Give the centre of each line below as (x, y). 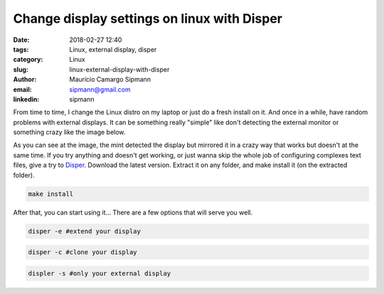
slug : (21, 69)
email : (22, 89)
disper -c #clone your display (83, 252)
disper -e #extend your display (85, 231)
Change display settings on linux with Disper (148, 18)
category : (28, 60)
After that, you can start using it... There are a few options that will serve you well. (133, 212)
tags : (21, 49)
